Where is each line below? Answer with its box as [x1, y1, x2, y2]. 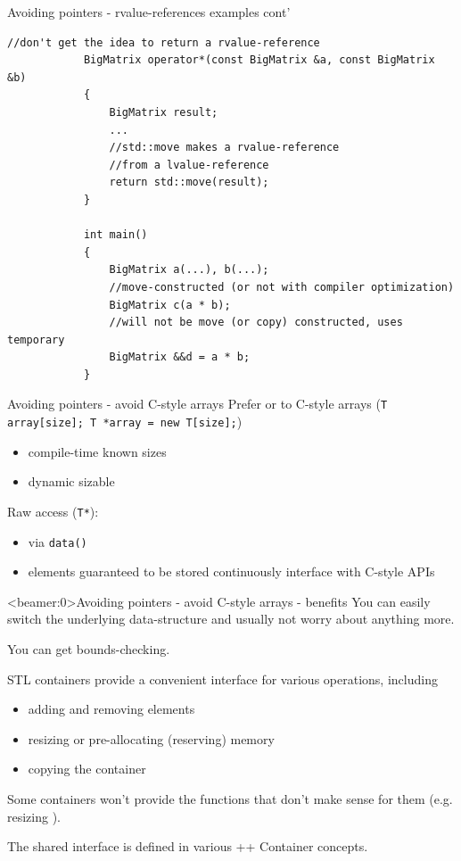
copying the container [28, 759, 146, 778]
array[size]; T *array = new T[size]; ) [7, 412, 243, 431]
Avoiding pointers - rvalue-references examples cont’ [7, 3, 291, 21]
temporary [7, 333, 65, 346]
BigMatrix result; [109, 105, 218, 119]
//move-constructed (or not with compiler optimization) [109, 280, 455, 294]
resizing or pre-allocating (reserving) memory [28, 729, 275, 748]
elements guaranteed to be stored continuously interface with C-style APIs [28, 562, 435, 581]
